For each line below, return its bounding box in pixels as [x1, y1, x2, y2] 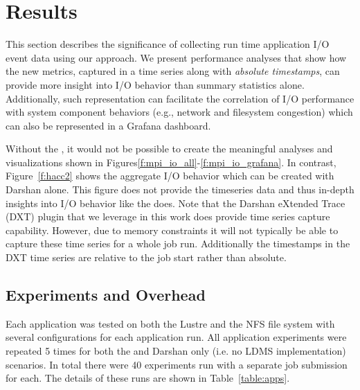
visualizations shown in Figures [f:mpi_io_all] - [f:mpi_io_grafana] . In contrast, [6, 154, 336, 169]
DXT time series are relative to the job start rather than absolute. [6, 250, 287, 265]
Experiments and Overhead [6, 284, 206, 305]
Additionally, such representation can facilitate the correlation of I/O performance [6, 91, 354, 105]
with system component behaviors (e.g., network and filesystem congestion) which [6, 105, 353, 119]
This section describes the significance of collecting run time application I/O [6, 37, 330, 51]
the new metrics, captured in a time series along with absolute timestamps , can [6, 64, 340, 78]
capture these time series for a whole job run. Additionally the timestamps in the [6, 236, 350, 251]
